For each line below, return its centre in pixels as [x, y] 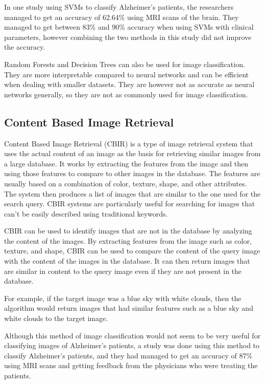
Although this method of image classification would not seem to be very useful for [132, 335]
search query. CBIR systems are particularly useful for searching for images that [130, 204]
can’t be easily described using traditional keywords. [86, 213]
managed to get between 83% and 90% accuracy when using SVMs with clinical [129, 27]
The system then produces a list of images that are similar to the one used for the [132, 193]
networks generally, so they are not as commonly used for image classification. [126, 94]
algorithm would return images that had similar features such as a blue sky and [129, 308]
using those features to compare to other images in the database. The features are [132, 173]
